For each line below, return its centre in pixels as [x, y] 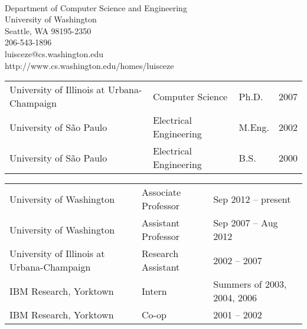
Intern [154, 291]
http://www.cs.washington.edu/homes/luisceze [89, 65]
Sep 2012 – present [252, 199]
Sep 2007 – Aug [246, 223]
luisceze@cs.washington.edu [54, 53]
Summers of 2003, [250, 284]
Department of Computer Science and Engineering [96, 7]
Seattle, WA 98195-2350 [48, 30]
